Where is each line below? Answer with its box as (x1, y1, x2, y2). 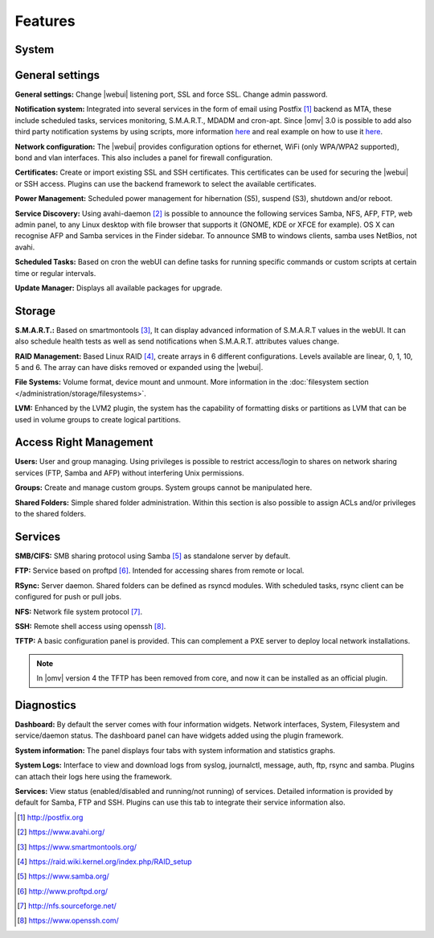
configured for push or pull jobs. (14, 592, 122, 602)
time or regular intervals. (14, 268, 96, 278)
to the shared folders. (14, 509, 86, 519)
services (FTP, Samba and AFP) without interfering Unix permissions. (14, 467, 244, 478)
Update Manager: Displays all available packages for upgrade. (14, 282, 223, 293)
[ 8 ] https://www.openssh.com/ (17, 915, 120, 925)
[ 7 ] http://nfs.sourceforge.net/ (17, 901, 117, 911)
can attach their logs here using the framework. (14, 771, 173, 781)
